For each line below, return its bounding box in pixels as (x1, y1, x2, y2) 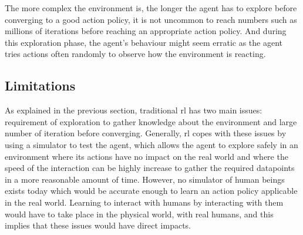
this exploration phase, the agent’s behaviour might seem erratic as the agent (5, 36, 283, 48)
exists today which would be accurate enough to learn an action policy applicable (5, 184, 298, 197)
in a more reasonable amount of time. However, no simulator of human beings (5, 173, 285, 185)
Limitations (5, 76, 76, 95)
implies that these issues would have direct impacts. (5, 219, 191, 231)
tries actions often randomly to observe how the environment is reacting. (5, 48, 266, 60)
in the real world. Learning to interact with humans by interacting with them (5, 196, 284, 208)
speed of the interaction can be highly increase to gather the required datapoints (5, 162, 295, 174)
